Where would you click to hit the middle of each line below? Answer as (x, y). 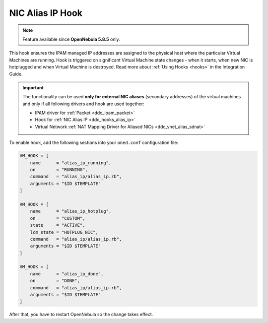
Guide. (16, 74)
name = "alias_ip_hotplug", (71, 211)
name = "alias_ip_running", (71, 163)
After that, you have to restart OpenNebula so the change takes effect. (81, 315)
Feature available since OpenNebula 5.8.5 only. (71, 39)
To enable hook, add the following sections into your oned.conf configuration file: (94, 143)
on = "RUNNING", (59, 169)
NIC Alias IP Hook (46, 13)
